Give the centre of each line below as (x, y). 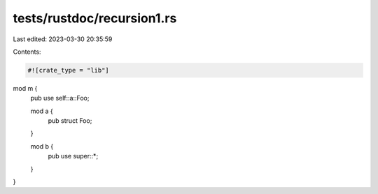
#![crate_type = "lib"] (69, 70)
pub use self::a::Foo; (60, 98)
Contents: (27, 52)
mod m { (25, 88)
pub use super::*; (73, 156)
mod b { (42, 146)
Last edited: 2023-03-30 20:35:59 (63, 39)
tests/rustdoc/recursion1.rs (95, 18)
